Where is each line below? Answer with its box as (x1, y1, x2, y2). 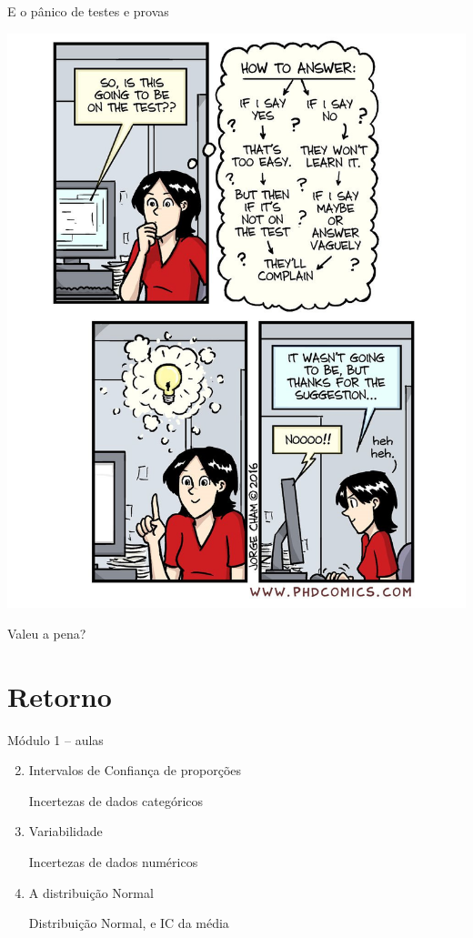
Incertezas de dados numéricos (28, 852, 198, 871)
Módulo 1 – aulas (7, 730, 104, 749)
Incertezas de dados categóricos (28, 791, 204, 810)
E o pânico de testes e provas (7, 2, 169, 20)
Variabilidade (28, 822, 103, 841)
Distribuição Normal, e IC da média (28, 913, 229, 933)
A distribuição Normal (28, 883, 154, 902)
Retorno (7, 677, 112, 714)
